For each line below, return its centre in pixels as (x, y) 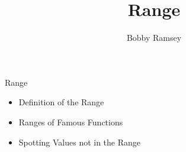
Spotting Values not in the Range (80, 142)
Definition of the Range (61, 102)
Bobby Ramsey (154, 38)
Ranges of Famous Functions (71, 122)
